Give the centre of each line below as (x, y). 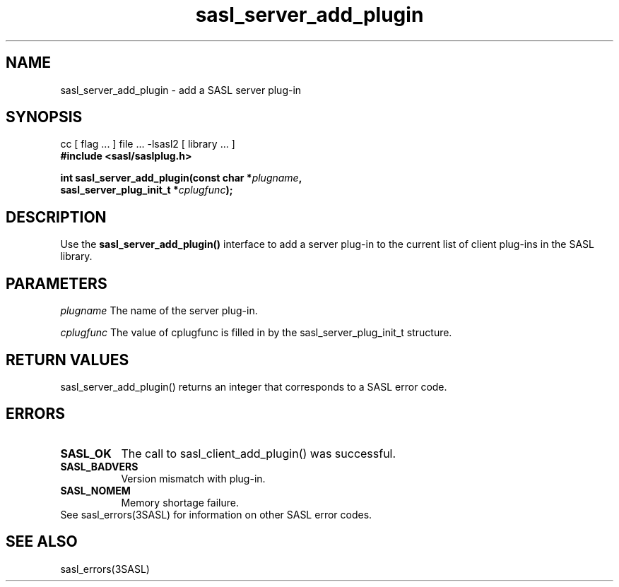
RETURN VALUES (67, 360)
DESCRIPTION (56, 217)
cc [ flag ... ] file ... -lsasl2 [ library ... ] (148, 144)
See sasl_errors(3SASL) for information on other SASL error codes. (216, 514)
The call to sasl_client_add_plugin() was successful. (259, 453)
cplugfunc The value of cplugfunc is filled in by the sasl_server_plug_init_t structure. (256, 333)
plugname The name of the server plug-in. (159, 311)
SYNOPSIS (44, 117)
